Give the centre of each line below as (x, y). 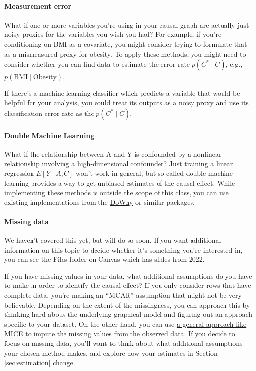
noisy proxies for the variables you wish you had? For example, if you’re (113, 34)
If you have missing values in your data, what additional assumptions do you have (128, 275)
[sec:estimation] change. (40, 362)
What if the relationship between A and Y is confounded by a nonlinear (113, 154)
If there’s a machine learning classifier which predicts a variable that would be (122, 93)
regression (19, 173)
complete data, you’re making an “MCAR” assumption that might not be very (123, 295)
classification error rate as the (49, 113)
